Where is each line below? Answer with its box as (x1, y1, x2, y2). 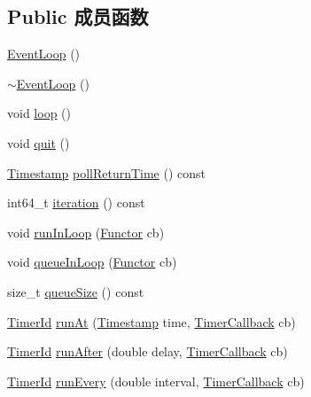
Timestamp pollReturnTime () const (7, 163, 206, 182)
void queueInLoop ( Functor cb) (7, 253, 177, 271)
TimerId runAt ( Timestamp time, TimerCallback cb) (7, 312, 296, 331)
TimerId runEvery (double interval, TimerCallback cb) (7, 371, 305, 390)
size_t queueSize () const (7, 282, 144, 300)
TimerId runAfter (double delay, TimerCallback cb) (7, 342, 288, 361)
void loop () (7, 104, 71, 122)
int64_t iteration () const (7, 193, 145, 212)
